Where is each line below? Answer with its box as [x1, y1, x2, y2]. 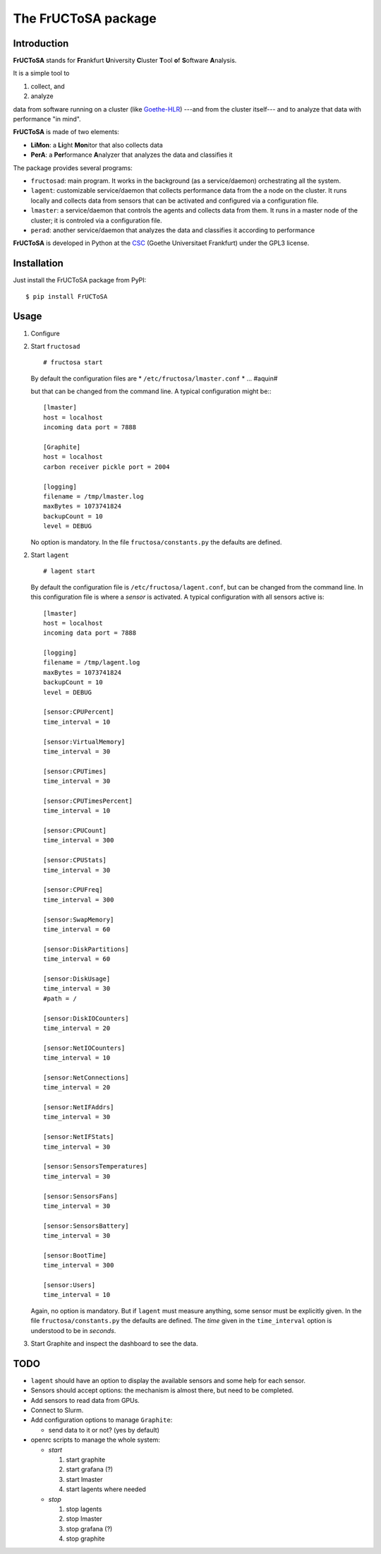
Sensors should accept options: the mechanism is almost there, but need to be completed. [30, 1386, 294, 1394]
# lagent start [43, 567, 96, 575]
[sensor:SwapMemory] [43, 915, 114, 924]
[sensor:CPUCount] [43, 827, 107, 835]
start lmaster [66, 1475, 103, 1483]
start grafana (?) [66, 1465, 113, 1474]
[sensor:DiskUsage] [43, 974, 111, 983]
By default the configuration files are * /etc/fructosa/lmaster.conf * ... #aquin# [30, 374, 278, 383]
